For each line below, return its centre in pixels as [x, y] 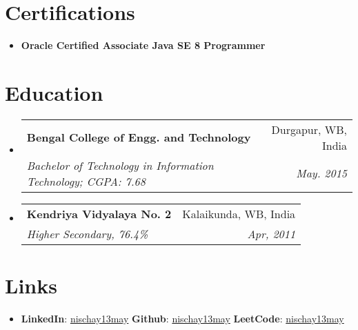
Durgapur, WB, [309, 129]
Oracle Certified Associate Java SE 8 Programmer [143, 45]
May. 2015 [321, 173]
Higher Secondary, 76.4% [87, 233]
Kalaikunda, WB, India [239, 213]
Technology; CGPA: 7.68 [86, 181]
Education [54, 92]
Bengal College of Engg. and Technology [139, 137]
